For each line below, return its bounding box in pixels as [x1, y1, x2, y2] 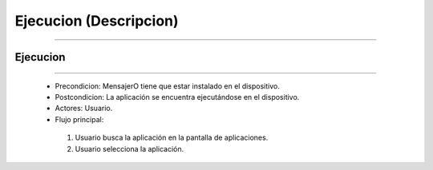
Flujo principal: [55, 114, 104, 124]
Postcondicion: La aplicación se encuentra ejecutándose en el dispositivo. [55, 92, 300, 101]
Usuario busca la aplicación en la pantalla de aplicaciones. [75, 132, 269, 143]
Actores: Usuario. [55, 104, 113, 113]
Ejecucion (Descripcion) [14, 12, 180, 30]
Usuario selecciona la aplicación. [75, 144, 184, 153]
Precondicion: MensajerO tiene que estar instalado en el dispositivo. [55, 81, 280, 91]
